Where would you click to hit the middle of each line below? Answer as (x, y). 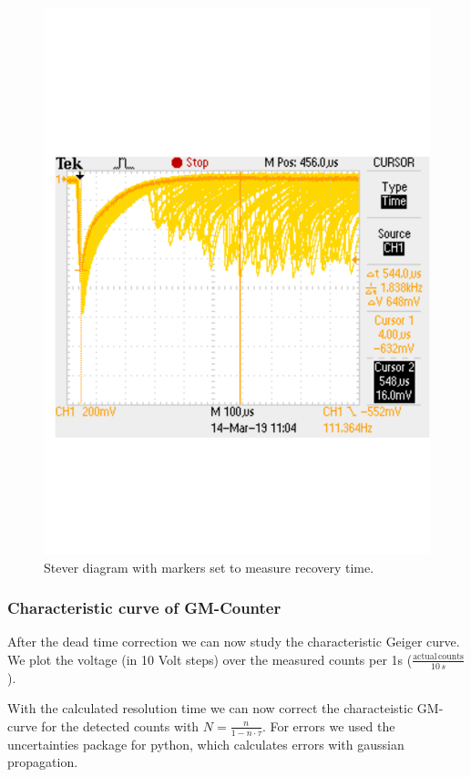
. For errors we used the (328, 725)
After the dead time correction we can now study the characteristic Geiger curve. (234, 642)
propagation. (43, 762)
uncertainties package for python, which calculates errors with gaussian (206, 744)
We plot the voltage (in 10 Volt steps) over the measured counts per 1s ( (210, 659)
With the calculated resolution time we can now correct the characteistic (210, 708)
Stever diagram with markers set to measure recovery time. (209, 567)
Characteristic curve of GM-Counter (144, 608)
